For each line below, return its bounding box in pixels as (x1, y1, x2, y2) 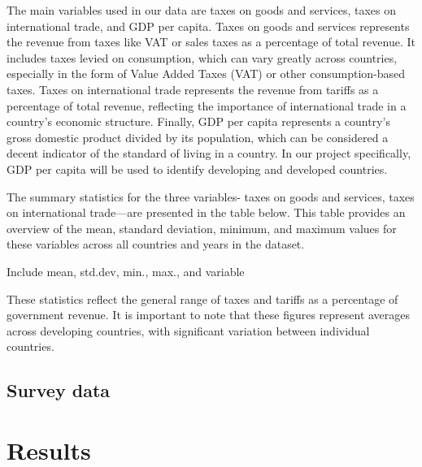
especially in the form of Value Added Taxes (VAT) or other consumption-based (7, 65, 406, 82)
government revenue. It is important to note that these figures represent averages (7, 306, 411, 323)
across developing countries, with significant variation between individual (7, 322, 370, 339)
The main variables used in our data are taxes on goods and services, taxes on (7, 2, 396, 18)
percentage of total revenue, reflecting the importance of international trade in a (7, 97, 407, 114)
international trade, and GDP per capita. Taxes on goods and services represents (7, 17, 410, 34)
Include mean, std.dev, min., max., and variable (7, 262, 245, 279)
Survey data (7, 378, 111, 403)
